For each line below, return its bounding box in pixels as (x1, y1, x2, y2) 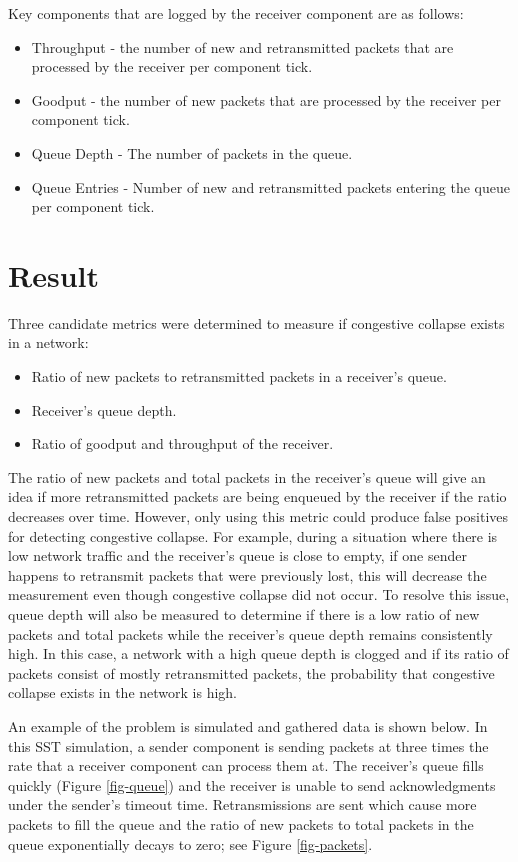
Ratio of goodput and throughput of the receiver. (31, 433, 334, 454)
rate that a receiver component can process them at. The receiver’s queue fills (8, 755, 484, 776)
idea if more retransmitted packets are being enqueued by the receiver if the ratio (8, 486, 507, 507)
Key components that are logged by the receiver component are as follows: (8, 3, 464, 23)
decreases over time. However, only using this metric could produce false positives (8, 506, 509, 527)
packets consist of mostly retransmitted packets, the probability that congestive (8, 662, 495, 683)
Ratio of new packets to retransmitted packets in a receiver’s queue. (31, 366, 447, 387)
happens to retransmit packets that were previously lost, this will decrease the (8, 564, 487, 585)
